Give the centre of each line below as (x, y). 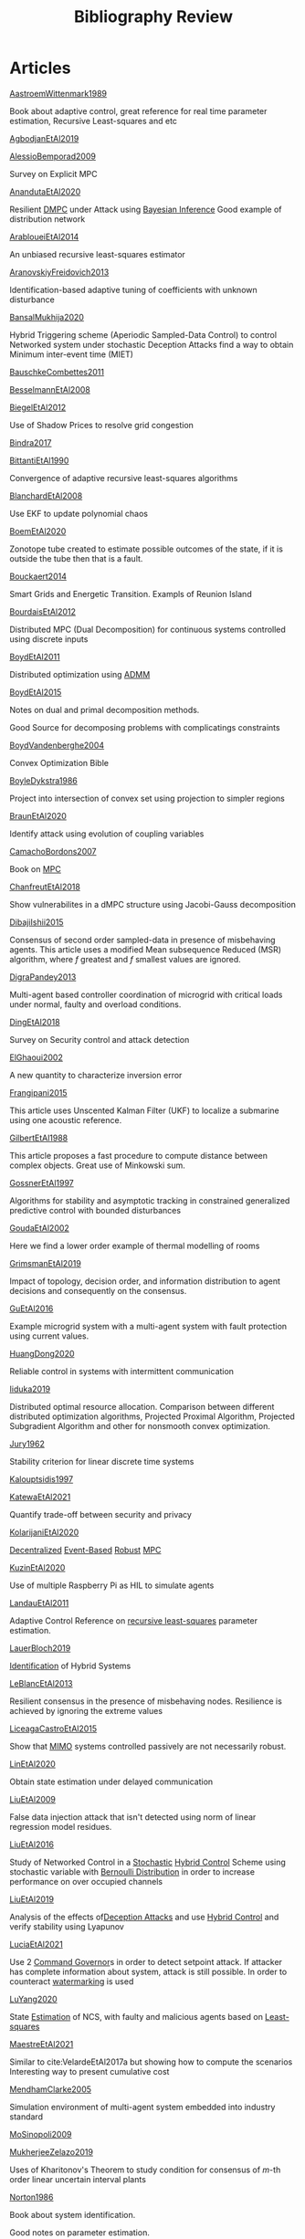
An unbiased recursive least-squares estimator (97, 254)
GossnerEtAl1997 (42, 1183)
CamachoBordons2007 (53, 851)
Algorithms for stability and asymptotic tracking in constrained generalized (150, 1200)
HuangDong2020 (42, 1353)
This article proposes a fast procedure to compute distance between (138, 1155)
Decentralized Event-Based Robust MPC (85, 1550)
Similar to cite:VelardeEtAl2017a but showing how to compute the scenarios (151, 2062)
